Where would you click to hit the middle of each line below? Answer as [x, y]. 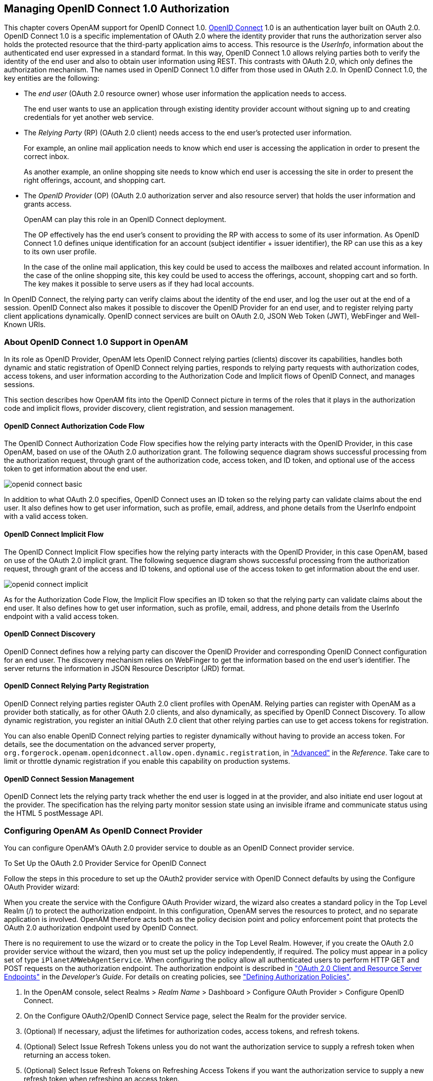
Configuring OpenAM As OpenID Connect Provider [103, 830]
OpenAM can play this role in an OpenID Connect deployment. [125, 220]
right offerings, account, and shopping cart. [95, 180]
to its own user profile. [60, 252]
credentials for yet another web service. [89, 117]
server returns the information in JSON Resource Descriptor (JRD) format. [124, 668]
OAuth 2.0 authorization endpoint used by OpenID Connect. [101, 928]
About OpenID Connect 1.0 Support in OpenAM [96, 342]
